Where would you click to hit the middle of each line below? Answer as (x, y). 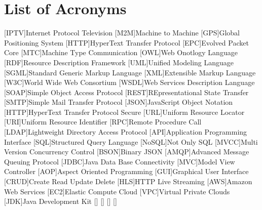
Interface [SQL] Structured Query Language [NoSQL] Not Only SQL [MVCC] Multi (131, 141)
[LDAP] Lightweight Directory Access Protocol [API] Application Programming (126, 132)
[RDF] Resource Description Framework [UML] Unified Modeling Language (119, 62)
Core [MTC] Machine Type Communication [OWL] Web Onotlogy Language (121, 52)
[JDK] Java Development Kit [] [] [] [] (61, 201)
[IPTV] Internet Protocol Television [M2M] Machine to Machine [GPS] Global (122, 33)
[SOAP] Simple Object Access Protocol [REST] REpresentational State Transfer (126, 92)
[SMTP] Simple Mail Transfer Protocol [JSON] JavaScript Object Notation (119, 102)
